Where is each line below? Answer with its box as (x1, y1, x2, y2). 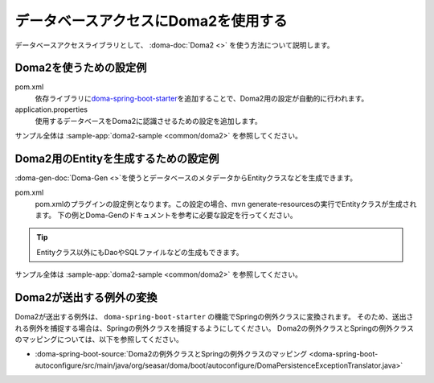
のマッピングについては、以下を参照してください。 (14, 334, 184, 344)
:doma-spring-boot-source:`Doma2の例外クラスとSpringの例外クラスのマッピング (35, 349, 308, 359)
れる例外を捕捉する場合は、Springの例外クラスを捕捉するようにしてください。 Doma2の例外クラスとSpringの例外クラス (14, 323, 414, 333)
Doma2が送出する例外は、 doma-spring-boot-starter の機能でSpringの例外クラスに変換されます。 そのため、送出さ (14, 312, 414, 322)
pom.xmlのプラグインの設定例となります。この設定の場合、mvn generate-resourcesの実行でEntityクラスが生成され (35, 199, 417, 208)
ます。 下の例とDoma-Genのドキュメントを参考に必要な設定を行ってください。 (35, 210, 297, 220)
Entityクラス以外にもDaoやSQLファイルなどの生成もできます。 (36, 247, 244, 257)
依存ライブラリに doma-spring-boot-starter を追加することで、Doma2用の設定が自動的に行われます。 (35, 93, 369, 103)
